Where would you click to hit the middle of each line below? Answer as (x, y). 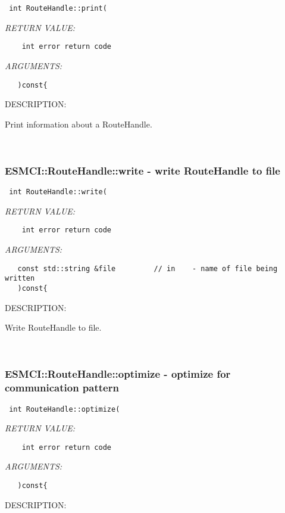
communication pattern (62, 388)
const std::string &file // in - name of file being (148, 268)
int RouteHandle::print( (58, 8)
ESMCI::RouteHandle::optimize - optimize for (118, 374)
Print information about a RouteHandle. (79, 124)
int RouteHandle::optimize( (65, 409)
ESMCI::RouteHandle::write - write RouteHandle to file (142, 170)
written (20, 279)
